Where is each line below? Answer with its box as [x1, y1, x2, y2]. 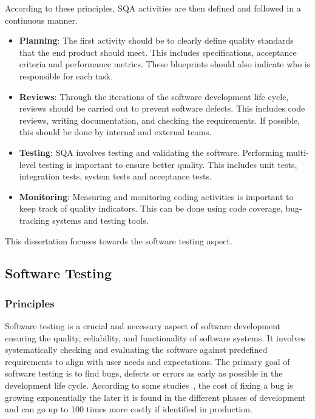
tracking [19, 213, 50, 226]
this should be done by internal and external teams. [19, 126, 212, 138]
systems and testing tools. [52, 213, 149, 226]
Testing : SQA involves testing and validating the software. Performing [19, 146, 284, 158]
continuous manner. [5, 13, 78, 26]
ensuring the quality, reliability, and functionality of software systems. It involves [5, 331, 305, 344]
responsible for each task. [19, 69, 113, 82]
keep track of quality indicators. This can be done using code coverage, [19, 202, 283, 215]
